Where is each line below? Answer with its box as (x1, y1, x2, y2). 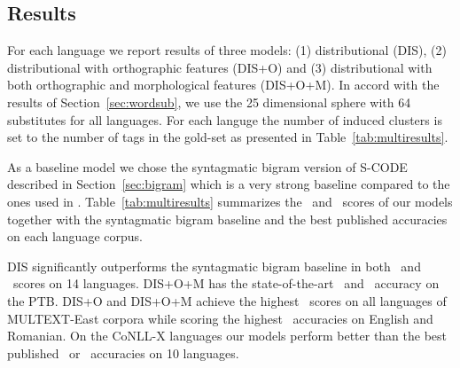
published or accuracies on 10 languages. (7, 343, 239, 362)
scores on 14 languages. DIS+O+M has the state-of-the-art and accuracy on (12, 274, 440, 293)
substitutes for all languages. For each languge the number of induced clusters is (7, 110, 442, 129)
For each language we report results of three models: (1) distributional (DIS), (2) (7, 41, 448, 59)
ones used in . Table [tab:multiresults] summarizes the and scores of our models (7, 192, 453, 210)
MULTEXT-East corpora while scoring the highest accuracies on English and (7, 309, 433, 327)
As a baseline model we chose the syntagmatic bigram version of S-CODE (7, 157, 408, 176)
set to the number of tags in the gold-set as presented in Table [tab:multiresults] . (7, 128, 448, 146)
